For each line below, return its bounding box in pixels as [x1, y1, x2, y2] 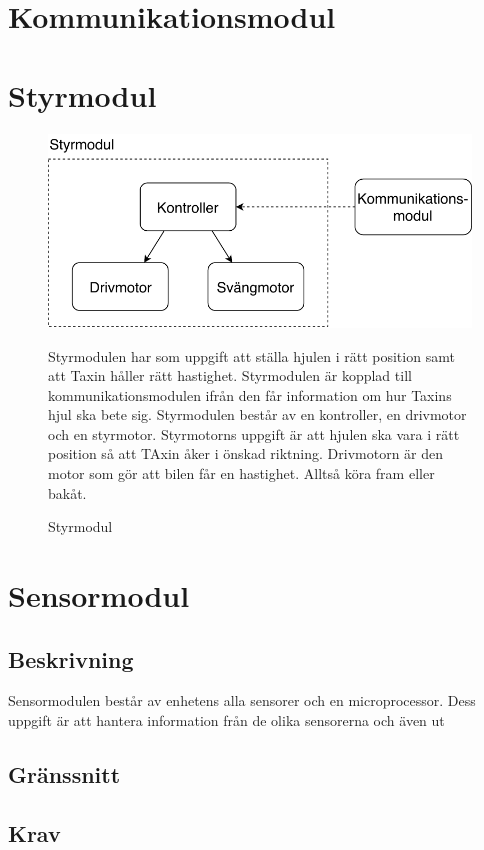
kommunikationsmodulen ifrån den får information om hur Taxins [48, 384, 452, 405]
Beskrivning [8, 643, 134, 674]
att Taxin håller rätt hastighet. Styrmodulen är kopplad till [48, 365, 412, 386]
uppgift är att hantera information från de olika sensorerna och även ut [8, 710, 445, 731]
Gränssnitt [8, 759, 121, 790]
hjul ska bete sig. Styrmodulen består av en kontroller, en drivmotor [48, 404, 467, 425]
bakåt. [48, 482, 87, 503]
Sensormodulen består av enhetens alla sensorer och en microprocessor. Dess [8, 690, 476, 711]
